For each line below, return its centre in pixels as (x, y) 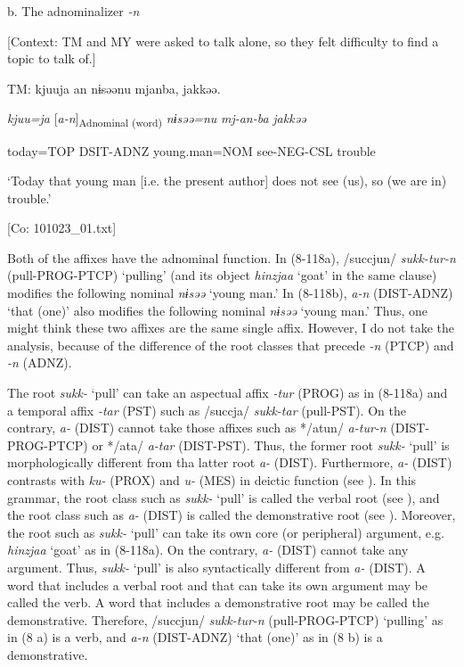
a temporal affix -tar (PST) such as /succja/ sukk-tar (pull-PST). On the (207, 410)
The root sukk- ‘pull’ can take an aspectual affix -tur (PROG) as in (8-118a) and (228, 393)
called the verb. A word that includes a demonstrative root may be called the (218, 602)
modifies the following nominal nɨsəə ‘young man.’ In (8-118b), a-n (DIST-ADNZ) (230, 293)
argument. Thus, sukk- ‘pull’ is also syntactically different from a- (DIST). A (216, 567)
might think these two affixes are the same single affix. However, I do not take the (231, 328)
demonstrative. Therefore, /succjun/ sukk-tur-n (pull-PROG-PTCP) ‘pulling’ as (225, 619)
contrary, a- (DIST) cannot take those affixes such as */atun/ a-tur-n (197, 428)
